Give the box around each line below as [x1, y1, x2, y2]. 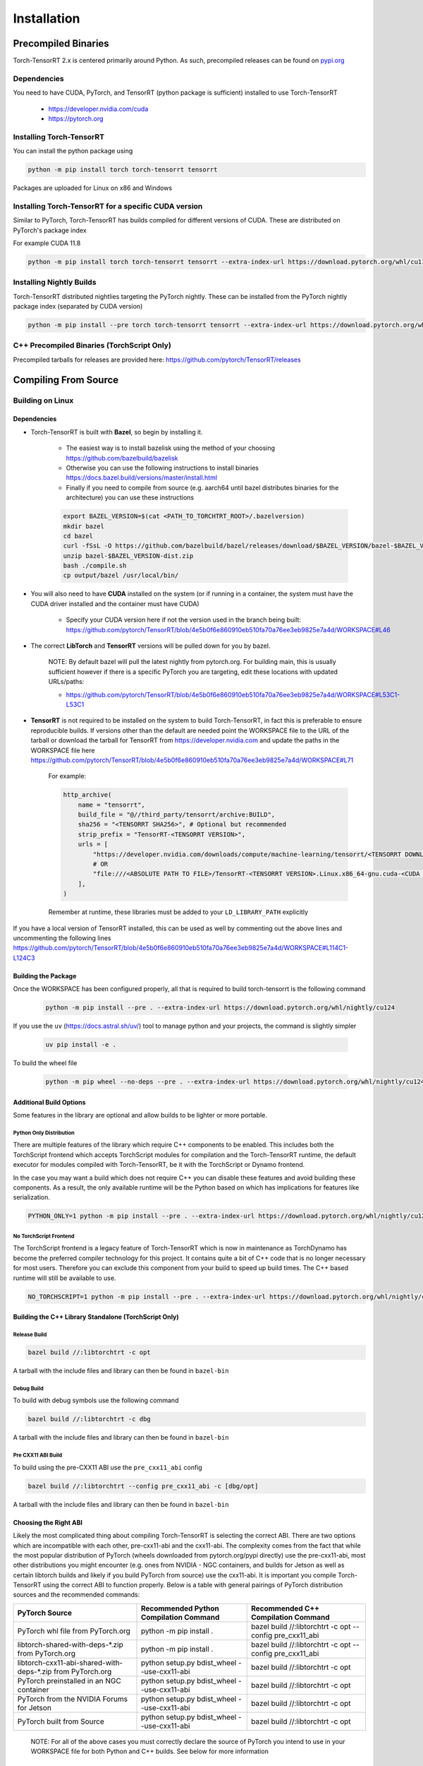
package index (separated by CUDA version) [13, 302, 143, 311]
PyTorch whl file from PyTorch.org [17, 1625, 130, 1635]
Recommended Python [140, 1604, 220, 1613]
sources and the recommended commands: [13, 1590, 140, 1599]
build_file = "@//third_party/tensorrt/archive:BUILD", [78, 811, 276, 819]
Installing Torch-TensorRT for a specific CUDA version [13, 201, 203, 211]
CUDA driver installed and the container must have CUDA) [30, 599, 200, 608]
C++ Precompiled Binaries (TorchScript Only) [13, 340, 172, 350]
